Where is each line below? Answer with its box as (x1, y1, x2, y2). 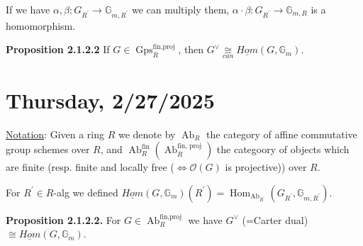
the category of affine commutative (206, 126, 357, 141)
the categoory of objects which (216, 142, 350, 157)
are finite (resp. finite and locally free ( (6, 160, 174, 174)
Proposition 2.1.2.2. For (6, 212, 121, 227)
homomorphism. (6, 18, 76, 33)
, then (178, 42, 204, 57)
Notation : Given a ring (6, 126, 105, 141)
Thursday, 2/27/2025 (6, 85, 215, 114)
